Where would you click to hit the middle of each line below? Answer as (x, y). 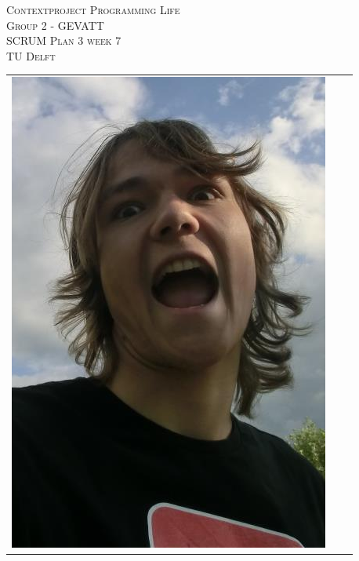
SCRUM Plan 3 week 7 (64, 40)
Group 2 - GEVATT (55, 25)
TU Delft (31, 55)
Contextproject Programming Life (93, 9)
